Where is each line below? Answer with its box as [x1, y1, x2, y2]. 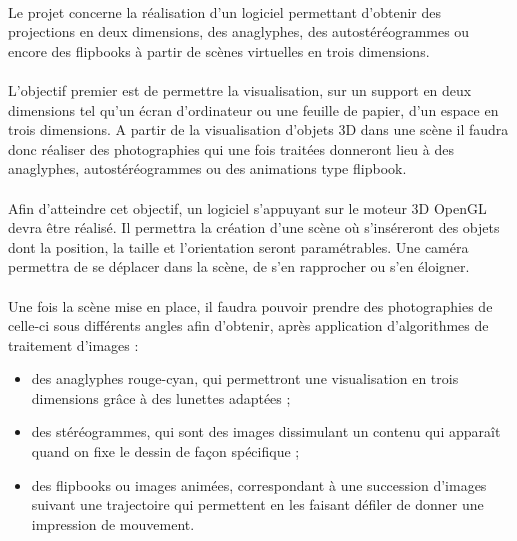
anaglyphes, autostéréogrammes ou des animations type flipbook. [8, 158, 407, 179]
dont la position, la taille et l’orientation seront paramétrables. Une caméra [8, 236, 469, 257]
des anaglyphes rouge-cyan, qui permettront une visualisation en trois [31, 368, 459, 389]
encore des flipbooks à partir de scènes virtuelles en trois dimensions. [8, 40, 430, 61]
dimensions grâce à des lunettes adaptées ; [31, 387, 291, 408]
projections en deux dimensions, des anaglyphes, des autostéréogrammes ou [8, 21, 470, 42]
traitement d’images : [8, 334, 139, 355]
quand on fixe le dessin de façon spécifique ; [31, 441, 300, 462]
